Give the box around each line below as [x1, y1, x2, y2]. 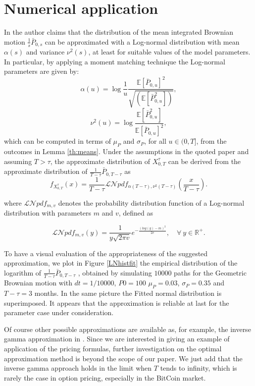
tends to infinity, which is [160, 363, 237, 373]
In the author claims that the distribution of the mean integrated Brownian [4, 27, 233, 37]
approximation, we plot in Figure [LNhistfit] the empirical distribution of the [4, 258, 238, 268]
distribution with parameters [4, 208, 92, 218]
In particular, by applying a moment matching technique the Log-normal [4, 56, 225, 66]
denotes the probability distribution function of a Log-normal [58, 198, 245, 208]
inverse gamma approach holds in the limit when [4, 363, 152, 373]
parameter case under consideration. [4, 307, 114, 318]
